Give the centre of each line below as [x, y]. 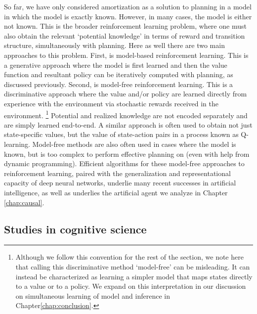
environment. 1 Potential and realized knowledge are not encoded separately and [126, 114]
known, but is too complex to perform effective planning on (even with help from [127, 154]
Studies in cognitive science [75, 229]
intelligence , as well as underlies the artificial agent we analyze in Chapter [116, 192]
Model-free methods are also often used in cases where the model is [134, 144]
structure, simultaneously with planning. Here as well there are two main [114, 45]
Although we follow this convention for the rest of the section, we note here [129, 257]
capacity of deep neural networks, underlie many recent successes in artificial [120, 183]
